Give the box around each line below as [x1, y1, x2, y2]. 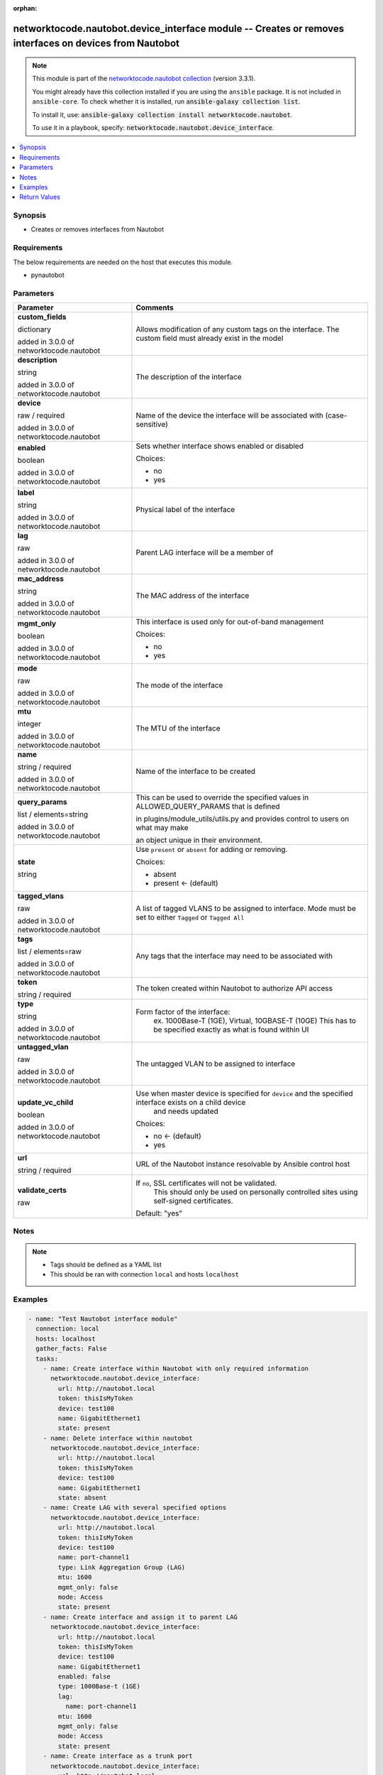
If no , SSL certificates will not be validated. [135, 1179, 277, 1189]
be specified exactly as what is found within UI [153, 1025, 309, 1034]
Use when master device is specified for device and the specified [135, 1088, 354, 1098]
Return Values [19, 192, 60, 202]
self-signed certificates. [153, 1196, 233, 1206]
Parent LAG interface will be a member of [135, 547, 274, 557]
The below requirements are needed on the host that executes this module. [13, 258, 233, 266]
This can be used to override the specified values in [135, 792, 309, 802]
